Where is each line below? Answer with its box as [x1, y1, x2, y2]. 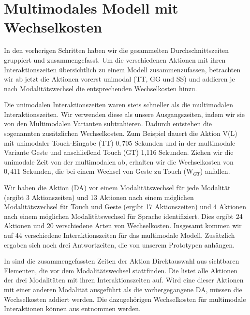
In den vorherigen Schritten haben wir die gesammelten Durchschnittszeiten [4, 45, 229, 55]
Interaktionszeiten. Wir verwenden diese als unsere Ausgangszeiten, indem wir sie [4, 109, 245, 119]
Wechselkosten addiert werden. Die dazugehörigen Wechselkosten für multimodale [4, 294, 246, 304]
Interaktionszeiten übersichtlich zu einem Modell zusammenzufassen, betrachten [4, 64, 241, 74]
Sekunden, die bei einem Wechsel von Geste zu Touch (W [22, 166, 193, 176]
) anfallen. [200, 166, 230, 176]
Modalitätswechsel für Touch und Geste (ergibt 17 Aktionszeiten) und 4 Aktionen [4, 201, 247, 212]
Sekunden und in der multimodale [134, 137, 235, 148]
